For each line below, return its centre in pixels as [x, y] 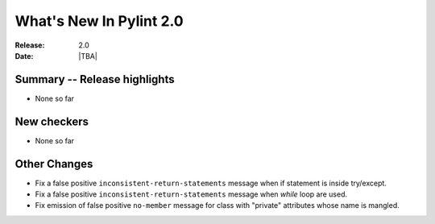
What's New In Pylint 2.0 [99, 21]
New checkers [52, 121]
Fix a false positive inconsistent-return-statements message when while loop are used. [191, 194]
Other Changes [54, 164]
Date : [24, 56]
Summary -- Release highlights [95, 79]
